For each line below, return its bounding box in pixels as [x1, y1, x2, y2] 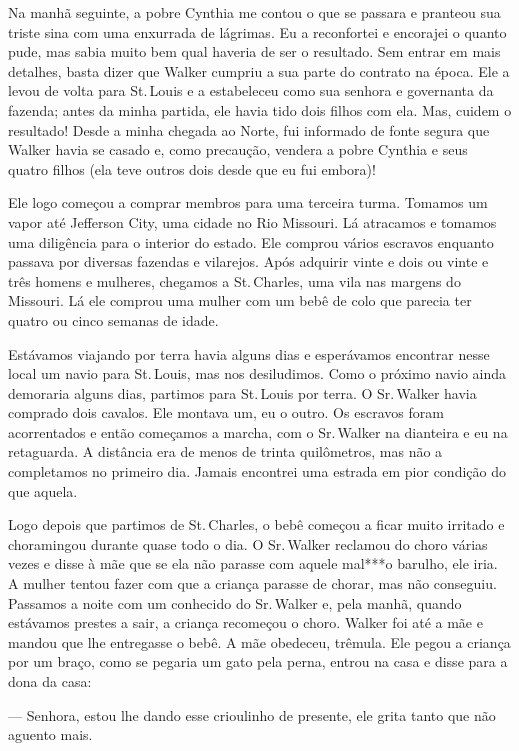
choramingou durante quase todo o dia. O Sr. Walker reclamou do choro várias [8, 533, 488, 554]
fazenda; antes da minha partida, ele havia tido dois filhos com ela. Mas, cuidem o [8, 99, 512, 120]
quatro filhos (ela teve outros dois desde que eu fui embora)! [8, 158, 376, 179]
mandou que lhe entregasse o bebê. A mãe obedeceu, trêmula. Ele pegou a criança [8, 631, 511, 652]
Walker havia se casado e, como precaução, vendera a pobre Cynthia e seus [8, 139, 468, 160]
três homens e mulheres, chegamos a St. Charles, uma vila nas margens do [8, 270, 461, 291]
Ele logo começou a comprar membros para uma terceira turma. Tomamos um [8, 192, 488, 213]
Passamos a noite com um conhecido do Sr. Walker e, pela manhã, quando [8, 592, 462, 613]
